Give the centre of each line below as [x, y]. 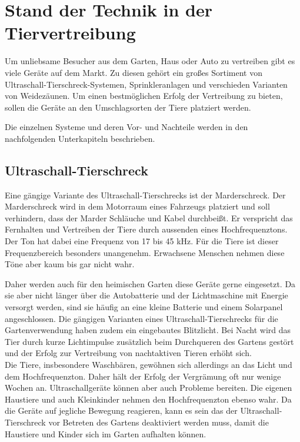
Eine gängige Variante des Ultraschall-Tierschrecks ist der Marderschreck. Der [145, 195]
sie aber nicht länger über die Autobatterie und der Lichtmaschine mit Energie [146, 295]
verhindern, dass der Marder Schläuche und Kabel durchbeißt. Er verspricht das [149, 217]
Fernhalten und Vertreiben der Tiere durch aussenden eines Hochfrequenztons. [146, 229]
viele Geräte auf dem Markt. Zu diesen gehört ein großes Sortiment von [134, 72]
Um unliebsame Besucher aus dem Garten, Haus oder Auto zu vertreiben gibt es [150, 61]
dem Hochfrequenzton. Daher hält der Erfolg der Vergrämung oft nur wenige [143, 376]
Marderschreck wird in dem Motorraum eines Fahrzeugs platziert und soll [137, 206]
